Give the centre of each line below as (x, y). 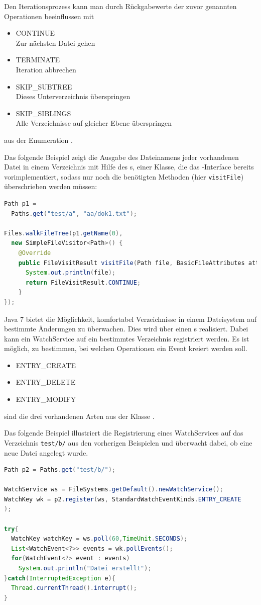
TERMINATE (38, 60)
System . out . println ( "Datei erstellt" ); (85, 569)
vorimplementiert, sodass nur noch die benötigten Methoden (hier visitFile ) (124, 176)
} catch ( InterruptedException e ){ (60, 578)
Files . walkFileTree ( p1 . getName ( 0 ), (63, 233)
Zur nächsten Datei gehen (55, 42)
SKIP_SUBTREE (44, 86)
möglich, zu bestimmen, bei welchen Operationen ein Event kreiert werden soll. (126, 348)
